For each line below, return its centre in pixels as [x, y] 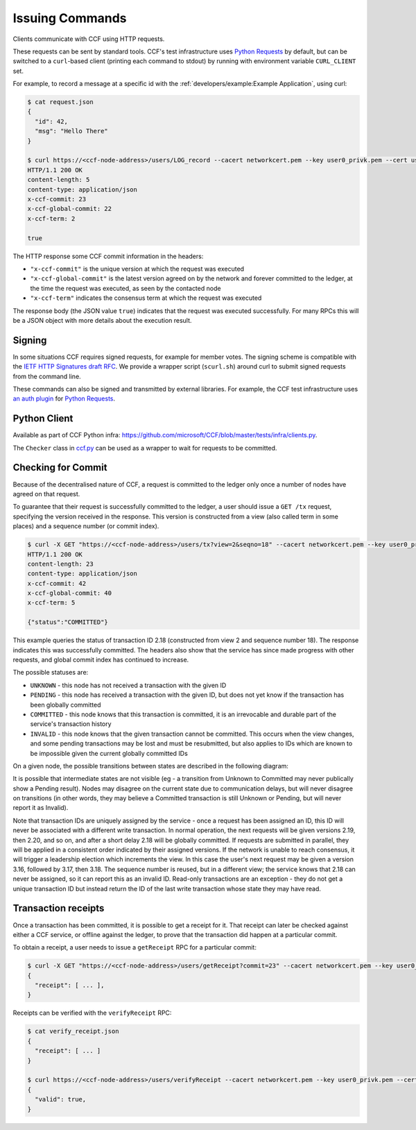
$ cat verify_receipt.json [73, 1031]
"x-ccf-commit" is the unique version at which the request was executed [137, 269]
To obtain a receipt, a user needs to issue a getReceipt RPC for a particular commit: [135, 947]
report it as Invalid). [41, 808]
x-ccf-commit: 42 [57, 583]
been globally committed [66, 705]
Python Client [43, 419]
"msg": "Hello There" [72, 131]
